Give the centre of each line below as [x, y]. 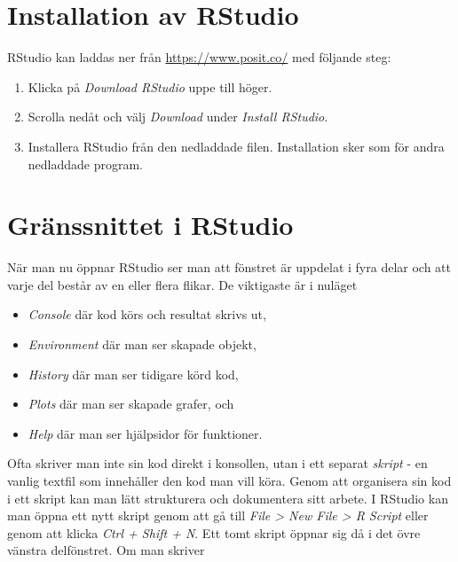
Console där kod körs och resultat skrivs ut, [147, 314]
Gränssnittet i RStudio [150, 225]
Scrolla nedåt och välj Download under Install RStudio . [178, 117]
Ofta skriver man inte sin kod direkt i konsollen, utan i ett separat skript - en [217, 463]
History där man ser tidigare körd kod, [133, 374]
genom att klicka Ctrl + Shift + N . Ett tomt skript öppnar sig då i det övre [214, 532]
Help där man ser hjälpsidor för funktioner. [145, 433]
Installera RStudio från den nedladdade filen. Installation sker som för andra [236, 146]
